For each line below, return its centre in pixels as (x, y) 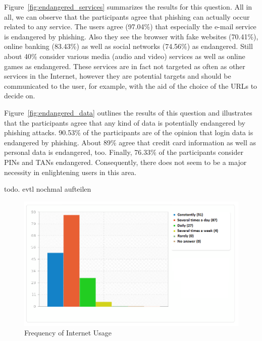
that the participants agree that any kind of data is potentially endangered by (125, 122)
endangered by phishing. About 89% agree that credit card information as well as (130, 142)
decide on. (20, 96)
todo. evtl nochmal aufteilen (48, 189)
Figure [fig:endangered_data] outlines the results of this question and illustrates (128, 112)
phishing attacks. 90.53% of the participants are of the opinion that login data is (129, 132)
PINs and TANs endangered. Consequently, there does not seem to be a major (125, 162)
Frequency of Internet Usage (68, 333)
